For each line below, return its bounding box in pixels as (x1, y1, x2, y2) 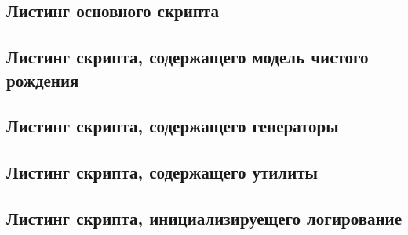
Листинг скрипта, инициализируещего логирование (6, 205, 402, 230)
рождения (6, 67, 79, 92)
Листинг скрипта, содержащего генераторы (6, 114, 339, 138)
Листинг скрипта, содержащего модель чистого (6, 45, 369, 69)
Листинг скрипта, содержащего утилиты (6, 160, 318, 184)
